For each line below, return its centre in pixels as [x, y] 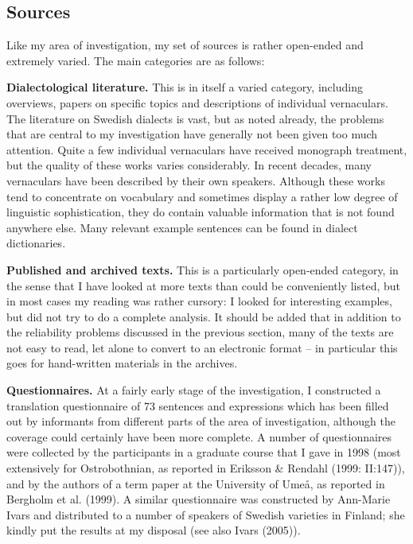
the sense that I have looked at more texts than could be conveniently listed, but [203, 285]
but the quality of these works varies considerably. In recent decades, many [189, 165]
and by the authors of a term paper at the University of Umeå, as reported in [196, 483]
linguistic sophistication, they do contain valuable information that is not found [201, 212]
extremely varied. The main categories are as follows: [136, 60]
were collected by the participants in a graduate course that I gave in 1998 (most [204, 452]
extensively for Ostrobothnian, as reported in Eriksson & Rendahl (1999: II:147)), [206, 468]
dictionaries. [36, 243]
